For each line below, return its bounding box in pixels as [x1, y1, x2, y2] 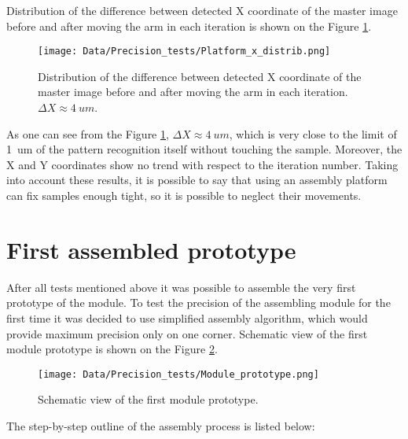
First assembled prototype [6, 233, 296, 265]
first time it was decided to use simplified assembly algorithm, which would [6, 309, 368, 326]
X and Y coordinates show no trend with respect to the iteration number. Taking [6, 156, 399, 172]
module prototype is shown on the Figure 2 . [6, 341, 218, 357]
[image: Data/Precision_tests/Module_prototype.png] [38, 368, 319, 380]
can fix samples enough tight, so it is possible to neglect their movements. [6, 187, 362, 203]
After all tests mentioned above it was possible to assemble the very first [6, 279, 356, 295]
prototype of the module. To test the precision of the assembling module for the [6, 294, 391, 311]
